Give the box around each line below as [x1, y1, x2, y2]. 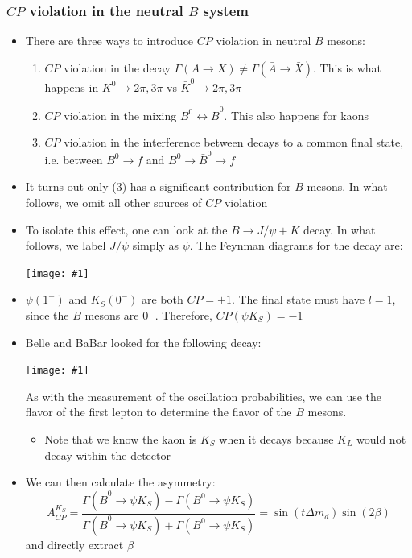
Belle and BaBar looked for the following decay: [25, 333, 262, 350]
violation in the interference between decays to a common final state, [64, 134, 404, 151]
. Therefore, [154, 306, 212, 323]
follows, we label [25, 237, 106, 254]
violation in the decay [64, 59, 171, 76]
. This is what [313, 59, 381, 76]
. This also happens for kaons [224, 106, 369, 123]
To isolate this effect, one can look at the [25, 221, 228, 238]
